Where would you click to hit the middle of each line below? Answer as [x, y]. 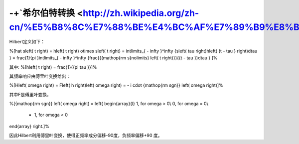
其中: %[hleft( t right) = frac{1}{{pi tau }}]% [53, 67]
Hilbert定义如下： [27, 42]
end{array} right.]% [29, 126]
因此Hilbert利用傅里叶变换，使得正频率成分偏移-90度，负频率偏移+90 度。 [86, 136]
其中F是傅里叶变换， [30, 94]
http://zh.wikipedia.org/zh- [141, 13]
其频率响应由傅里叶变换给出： [40, 76]
